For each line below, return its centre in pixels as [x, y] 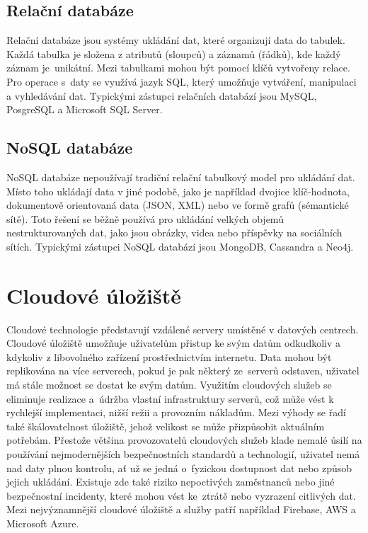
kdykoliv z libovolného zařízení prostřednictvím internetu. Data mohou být [169, 356]
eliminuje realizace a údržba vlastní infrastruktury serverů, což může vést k [170, 398]
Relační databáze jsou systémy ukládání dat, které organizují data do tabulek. [176, 40]
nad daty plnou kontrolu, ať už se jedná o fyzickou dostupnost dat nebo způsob [179, 468]
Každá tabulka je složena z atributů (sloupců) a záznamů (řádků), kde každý [174, 53]
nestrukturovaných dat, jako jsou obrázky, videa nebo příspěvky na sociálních [174, 233]
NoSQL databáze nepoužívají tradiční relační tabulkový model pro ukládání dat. [181, 177]
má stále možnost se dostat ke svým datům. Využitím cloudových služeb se [169, 385]
